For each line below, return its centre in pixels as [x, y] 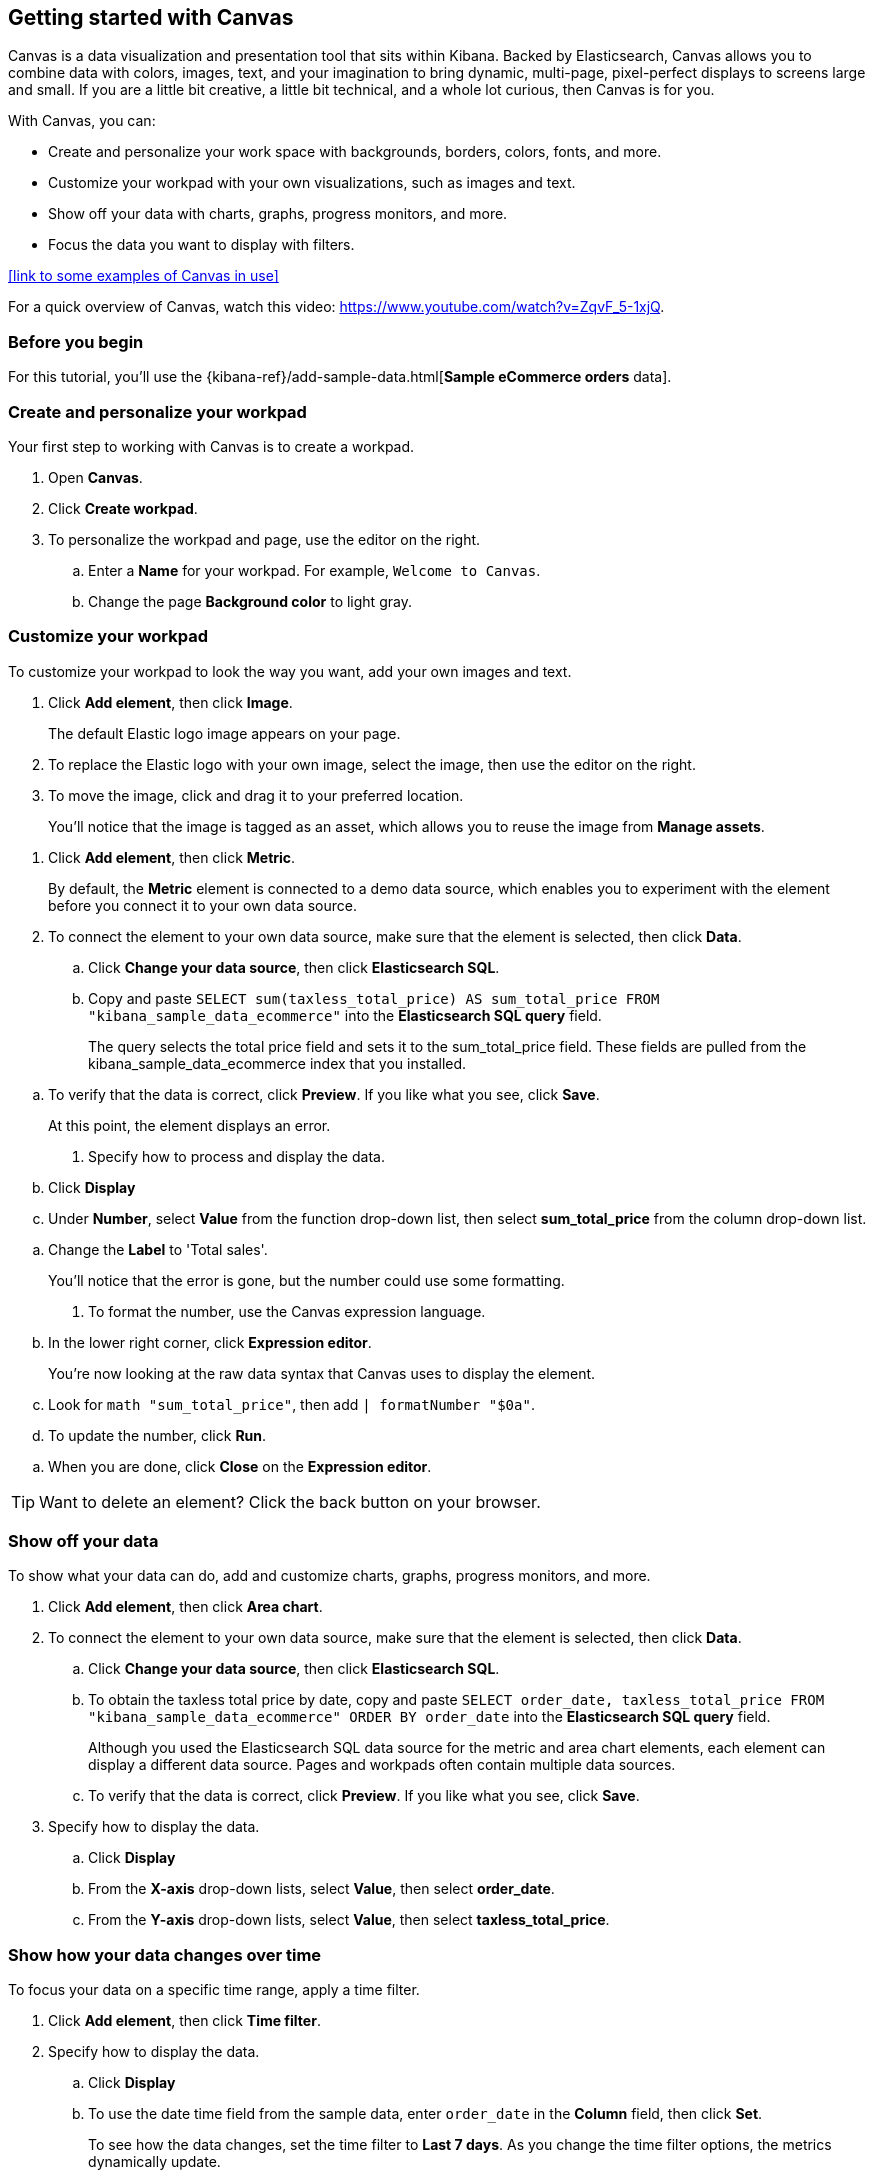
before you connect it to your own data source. [202, 905]
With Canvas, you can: [82, 121]
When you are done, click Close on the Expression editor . [240, 1466]
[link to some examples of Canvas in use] [143, 276]
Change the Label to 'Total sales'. [158, 1249]
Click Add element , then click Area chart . [185, 1607]
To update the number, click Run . [157, 1435]
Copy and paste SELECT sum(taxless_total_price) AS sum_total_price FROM [374, 998]
